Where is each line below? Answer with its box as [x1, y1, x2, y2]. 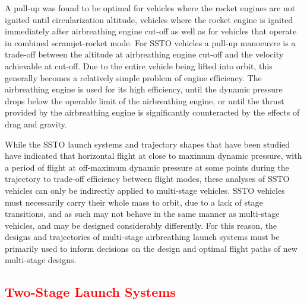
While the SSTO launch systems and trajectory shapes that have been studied [5, 137, 290, 150]
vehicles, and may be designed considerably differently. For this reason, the [5, 219, 277, 231]
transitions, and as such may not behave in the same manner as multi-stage [5, 207, 280, 220]
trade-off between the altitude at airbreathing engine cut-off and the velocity [5, 48, 284, 60]
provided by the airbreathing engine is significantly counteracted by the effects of [5, 106, 300, 119]
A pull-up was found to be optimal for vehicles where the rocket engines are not [5, 2, 296, 14]
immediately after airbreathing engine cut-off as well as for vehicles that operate [5, 25, 297, 37]
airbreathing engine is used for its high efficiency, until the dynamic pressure [5, 83, 283, 95]
